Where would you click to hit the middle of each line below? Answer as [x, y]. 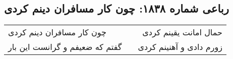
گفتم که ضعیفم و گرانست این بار [65, 47]
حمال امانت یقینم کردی [182, 32]
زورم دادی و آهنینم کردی [180, 47]
